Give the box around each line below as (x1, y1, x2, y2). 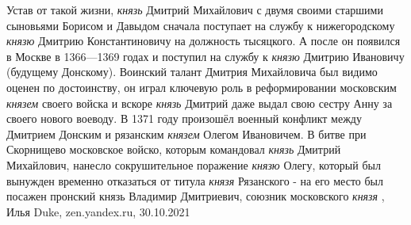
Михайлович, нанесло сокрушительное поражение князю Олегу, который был (6, 156, 381, 173)
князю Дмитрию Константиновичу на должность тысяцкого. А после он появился (6, 32, 401, 49)
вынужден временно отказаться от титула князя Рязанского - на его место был (6, 172, 384, 189)
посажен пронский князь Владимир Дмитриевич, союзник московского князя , (6, 188, 385, 204)
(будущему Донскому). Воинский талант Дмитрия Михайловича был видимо (6, 63, 378, 80)
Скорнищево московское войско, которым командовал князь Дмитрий (6, 141, 341, 158)
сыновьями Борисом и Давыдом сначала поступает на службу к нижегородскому (6, 17, 395, 33)
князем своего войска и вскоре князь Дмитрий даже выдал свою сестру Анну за (6, 94, 393, 111)
